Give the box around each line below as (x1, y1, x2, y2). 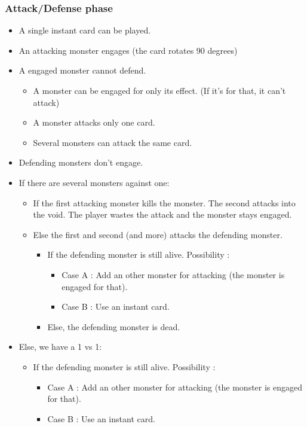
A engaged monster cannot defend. (19, 64, 146, 77)
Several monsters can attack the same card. (33, 136, 192, 148)
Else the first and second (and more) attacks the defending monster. (33, 228, 283, 240)
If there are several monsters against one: (19, 176, 170, 188)
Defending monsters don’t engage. (19, 156, 143, 169)
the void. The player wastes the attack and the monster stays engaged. (33, 208, 292, 221)
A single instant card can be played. (19, 24, 151, 36)
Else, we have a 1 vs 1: (19, 340, 102, 353)
